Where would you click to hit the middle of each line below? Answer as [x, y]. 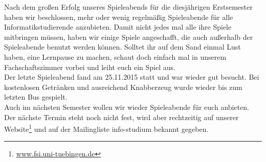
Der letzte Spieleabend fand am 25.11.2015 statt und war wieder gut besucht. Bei [132, 77]
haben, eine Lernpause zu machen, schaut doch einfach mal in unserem [115, 56]
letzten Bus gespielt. [36, 97]
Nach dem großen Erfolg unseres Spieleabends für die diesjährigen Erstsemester [128, 7]
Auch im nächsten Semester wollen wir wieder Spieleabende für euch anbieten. [127, 107]
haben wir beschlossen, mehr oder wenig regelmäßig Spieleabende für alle [119, 17]
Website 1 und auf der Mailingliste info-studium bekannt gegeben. [106, 128]
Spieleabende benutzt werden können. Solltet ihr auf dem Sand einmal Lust [123, 47]
